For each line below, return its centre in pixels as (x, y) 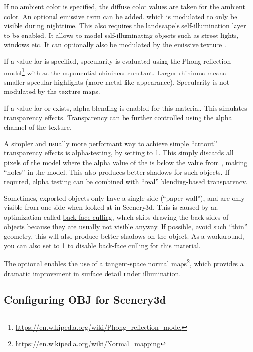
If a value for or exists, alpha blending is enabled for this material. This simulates (126, 108)
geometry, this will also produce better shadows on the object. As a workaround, (124, 236)
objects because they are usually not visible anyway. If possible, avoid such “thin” (126, 226)
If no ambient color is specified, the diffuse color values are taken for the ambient (125, 6)
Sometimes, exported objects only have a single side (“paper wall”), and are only (124, 197)
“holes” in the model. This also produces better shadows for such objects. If (117, 172)
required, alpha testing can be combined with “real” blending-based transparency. (126, 181)
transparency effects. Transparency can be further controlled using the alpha (118, 117)
